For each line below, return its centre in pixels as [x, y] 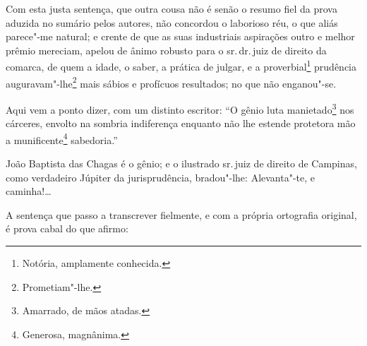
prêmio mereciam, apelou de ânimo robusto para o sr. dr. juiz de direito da [166, 50]
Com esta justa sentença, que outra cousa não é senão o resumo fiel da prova [172, 8]
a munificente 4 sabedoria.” [62, 138]
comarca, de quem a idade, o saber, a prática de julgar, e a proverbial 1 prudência [181, 66]
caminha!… [29, 191]
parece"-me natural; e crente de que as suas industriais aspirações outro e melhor [180, 36]
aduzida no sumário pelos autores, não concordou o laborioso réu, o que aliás [172, 22]
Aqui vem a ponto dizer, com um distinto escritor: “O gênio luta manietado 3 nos [180, 108]
